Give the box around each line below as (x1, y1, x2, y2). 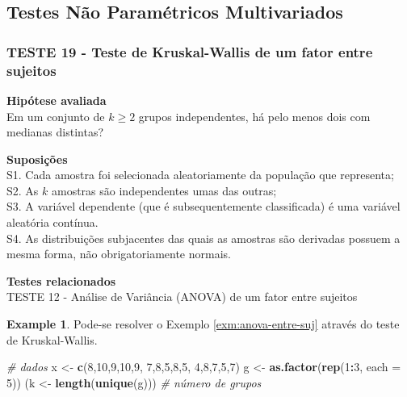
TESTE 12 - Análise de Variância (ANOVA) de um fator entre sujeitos (6, 288, 358, 305)
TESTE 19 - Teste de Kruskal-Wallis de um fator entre (6, 41, 373, 61)
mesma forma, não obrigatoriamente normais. (6, 245, 231, 262)
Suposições (6, 150, 68, 167)
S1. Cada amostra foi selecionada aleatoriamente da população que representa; (6, 166, 394, 183)
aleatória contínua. (6, 214, 99, 231)
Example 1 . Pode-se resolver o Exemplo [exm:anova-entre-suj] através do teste (6, 316, 400, 332)
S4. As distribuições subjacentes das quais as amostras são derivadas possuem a (6, 229, 401, 246)
